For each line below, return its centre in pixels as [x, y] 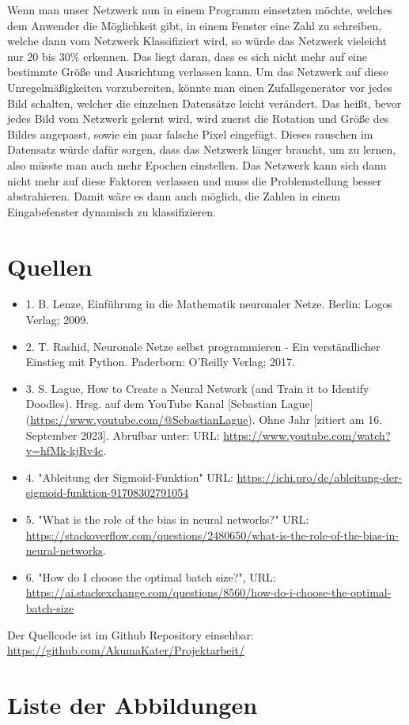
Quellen [50, 266]
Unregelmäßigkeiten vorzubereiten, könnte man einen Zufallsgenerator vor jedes [200, 87]
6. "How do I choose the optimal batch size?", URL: [151, 576]
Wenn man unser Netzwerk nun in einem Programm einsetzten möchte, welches [200, 10]
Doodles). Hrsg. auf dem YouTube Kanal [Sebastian [151, 404]
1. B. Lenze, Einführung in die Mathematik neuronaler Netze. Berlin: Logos [209, 304]
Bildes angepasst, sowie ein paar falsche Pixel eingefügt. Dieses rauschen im [190, 134]
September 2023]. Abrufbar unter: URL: [123, 435]
